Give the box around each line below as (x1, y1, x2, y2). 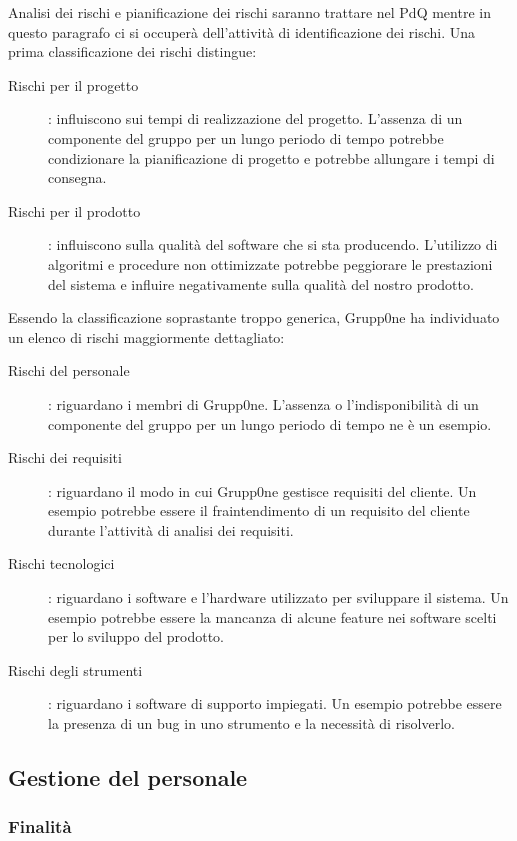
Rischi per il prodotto (8, 200, 141, 221)
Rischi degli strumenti (8, 659, 143, 680)
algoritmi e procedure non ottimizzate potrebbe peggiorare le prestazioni (48, 253, 493, 274)
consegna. (48, 167, 107, 188)
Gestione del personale (8, 762, 248, 793)
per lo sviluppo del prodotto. (48, 626, 224, 647)
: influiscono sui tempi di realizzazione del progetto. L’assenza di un (48, 108, 463, 129)
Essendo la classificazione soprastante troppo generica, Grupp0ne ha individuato (8, 307, 500, 328)
